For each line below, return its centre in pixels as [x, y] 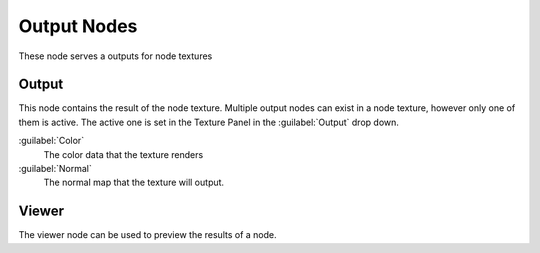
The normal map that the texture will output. [134, 182]
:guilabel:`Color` [51, 141]
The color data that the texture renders [123, 154]
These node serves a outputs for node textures [115, 56]
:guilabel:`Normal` [55, 169]
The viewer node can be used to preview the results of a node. [147, 235]
